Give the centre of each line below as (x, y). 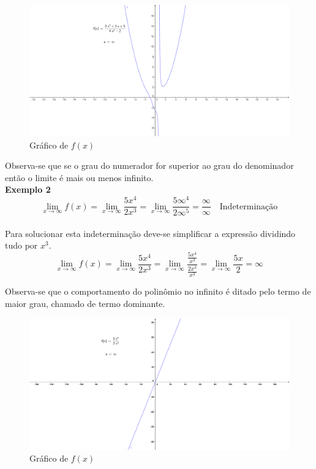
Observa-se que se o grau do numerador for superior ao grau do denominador (149, 165)
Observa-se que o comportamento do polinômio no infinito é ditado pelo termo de (158, 291)
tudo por (21, 245)
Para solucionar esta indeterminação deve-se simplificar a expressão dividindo (150, 233)
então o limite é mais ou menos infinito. (79, 177)
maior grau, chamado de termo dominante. (85, 303)
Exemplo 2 (28, 189)
